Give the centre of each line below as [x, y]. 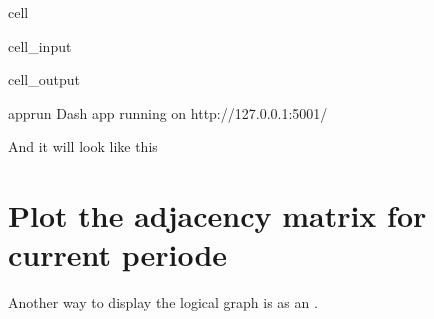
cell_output [44, 79]
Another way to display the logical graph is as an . [163, 302]
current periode [118, 254]
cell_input [40, 45]
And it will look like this [83, 146]
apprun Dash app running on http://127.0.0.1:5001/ [168, 112]
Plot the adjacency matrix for [217, 215]
